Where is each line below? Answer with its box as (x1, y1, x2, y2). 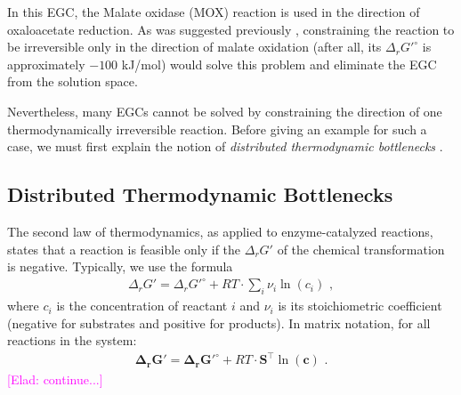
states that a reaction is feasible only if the (7, 239, 241, 258)
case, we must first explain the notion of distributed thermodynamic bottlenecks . (7, 137, 443, 156)
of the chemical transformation (277, 239, 445, 258)
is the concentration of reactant (56, 296, 228, 315)
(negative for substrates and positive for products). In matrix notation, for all (7, 313, 431, 332)
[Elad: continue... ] (7, 369, 103, 388)
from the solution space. (7, 72, 138, 91)
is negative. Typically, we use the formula (7, 257, 233, 276)
